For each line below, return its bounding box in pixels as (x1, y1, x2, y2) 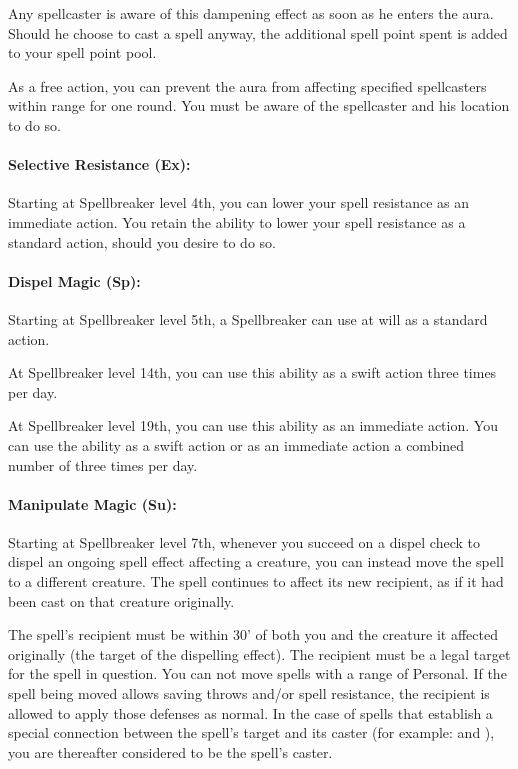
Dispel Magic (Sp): (8, 270, 141, 291)
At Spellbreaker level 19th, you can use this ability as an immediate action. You (8, 415, 498, 436)
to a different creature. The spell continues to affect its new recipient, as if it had (8, 571, 504, 592)
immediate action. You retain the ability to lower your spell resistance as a (8, 211, 466, 232)
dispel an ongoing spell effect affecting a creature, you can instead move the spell (8, 551, 504, 572)
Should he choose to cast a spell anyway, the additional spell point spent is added (8, 22, 508, 43)
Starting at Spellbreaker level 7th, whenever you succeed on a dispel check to (8, 531, 481, 552)
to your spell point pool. (8, 42, 157, 63)
